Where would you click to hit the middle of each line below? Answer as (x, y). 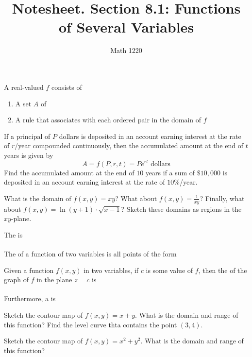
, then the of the (223, 270)
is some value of (169, 270)
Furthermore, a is (30, 298)
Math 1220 (126, 50)
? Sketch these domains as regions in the (181, 209)
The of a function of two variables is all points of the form (90, 253)
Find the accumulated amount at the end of (69, 172)
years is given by (29, 155)
